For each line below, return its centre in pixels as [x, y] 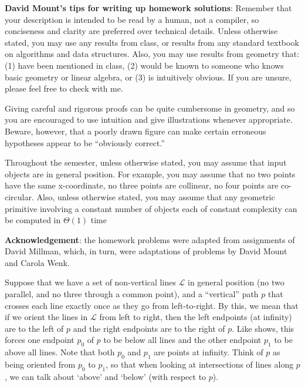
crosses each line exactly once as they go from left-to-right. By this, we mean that [152, 305]
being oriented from [40, 364]
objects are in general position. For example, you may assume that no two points [150, 174]
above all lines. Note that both [60, 352]
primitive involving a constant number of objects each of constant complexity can [151, 208]
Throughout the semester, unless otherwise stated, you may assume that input [146, 162]
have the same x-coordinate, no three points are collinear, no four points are [142, 185]
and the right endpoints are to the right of [149, 328]
